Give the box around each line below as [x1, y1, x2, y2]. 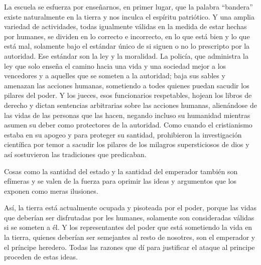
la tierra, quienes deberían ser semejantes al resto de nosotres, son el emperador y [4, 232, 255, 242]
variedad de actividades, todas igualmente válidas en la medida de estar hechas [4, 21, 247, 32]
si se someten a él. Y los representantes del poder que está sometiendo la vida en [4, 222, 252, 232]
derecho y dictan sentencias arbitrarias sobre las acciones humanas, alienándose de [4, 99, 257, 110]
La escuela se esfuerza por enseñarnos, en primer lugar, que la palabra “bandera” [4, 2, 253, 12]
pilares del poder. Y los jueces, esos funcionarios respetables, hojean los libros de [4, 90, 252, 100]
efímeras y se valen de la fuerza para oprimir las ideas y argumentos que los [4, 176, 237, 186]
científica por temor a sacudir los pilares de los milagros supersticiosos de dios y [4, 139, 249, 150]
